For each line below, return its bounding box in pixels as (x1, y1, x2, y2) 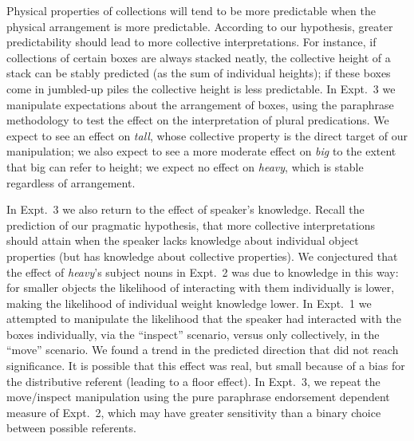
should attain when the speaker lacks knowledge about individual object (6, 232, 359, 249)
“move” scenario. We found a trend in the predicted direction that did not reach (6, 341, 399, 358)
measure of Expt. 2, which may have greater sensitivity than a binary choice (6, 404, 381, 420)
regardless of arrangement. (6, 174, 136, 191)
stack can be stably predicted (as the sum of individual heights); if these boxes (6, 65, 391, 81)
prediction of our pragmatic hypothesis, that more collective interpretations (6, 216, 376, 233)
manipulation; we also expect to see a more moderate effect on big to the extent (6, 143, 396, 159)
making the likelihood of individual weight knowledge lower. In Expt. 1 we (6, 294, 372, 311)
